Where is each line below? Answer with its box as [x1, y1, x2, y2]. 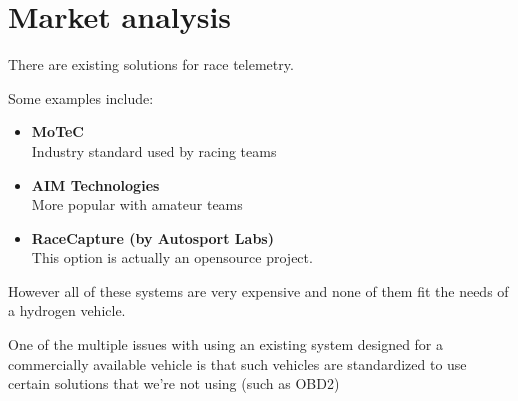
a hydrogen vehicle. [8, 300, 126, 321]
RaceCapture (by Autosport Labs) [31, 227, 274, 248]
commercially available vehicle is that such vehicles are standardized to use [8, 353, 467, 374]
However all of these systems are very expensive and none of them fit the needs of [8, 280, 509, 301]
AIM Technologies [31, 174, 160, 195]
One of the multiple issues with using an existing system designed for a [8, 334, 444, 355]
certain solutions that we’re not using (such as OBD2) [8, 373, 340, 394]
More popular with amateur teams [31, 194, 243, 215]
